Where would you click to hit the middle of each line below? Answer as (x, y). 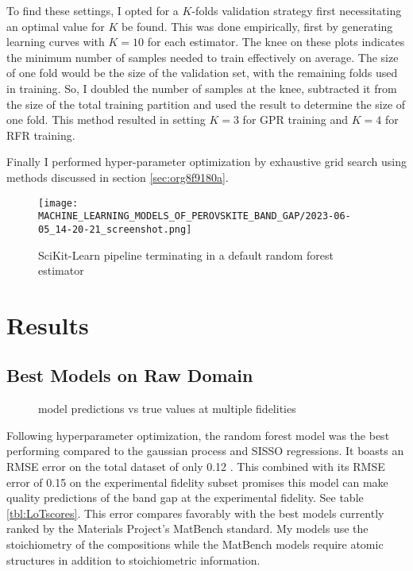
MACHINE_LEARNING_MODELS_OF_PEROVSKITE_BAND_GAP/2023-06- (195, 216)
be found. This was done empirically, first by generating (257, 26)
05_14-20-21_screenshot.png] (115, 229)
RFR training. (41, 135)
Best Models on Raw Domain (130, 375)
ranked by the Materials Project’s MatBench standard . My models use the (187, 529)
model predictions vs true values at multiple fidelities (167, 409)
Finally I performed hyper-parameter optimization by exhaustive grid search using (206, 162)
